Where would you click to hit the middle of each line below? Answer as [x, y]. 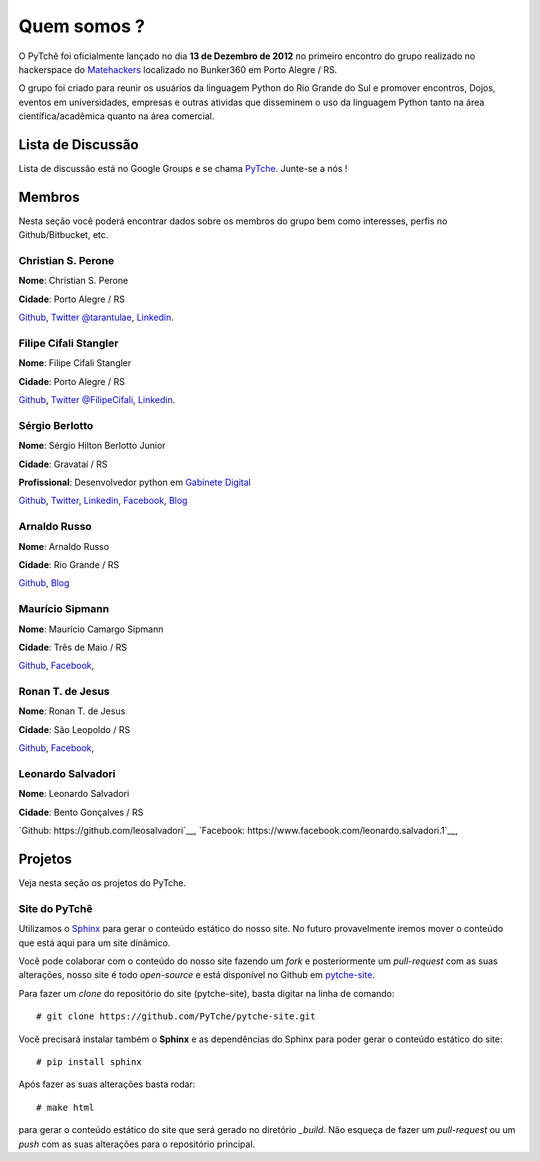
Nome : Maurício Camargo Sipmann [91, 629]
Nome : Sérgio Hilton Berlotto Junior [92, 446]
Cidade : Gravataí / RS [63, 464]
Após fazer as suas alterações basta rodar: [107, 1084]
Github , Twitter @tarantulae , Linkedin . [96, 317]
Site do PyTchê [55, 908]
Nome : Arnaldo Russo [64, 546]
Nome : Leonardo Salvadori [74, 794]
